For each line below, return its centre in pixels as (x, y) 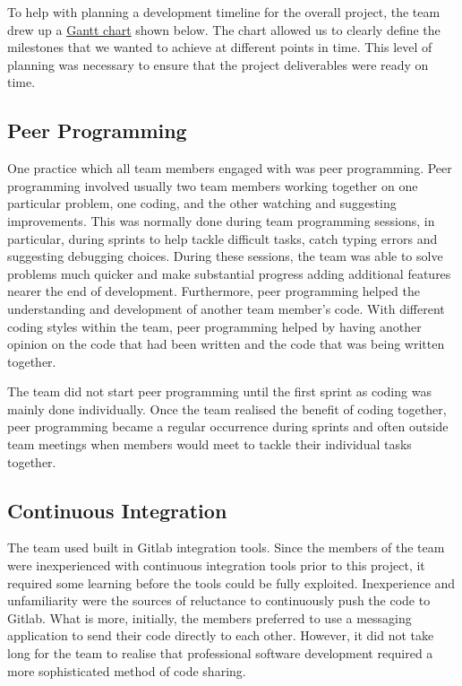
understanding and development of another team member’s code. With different (226, 308)
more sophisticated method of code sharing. (127, 670)
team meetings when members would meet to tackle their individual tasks (210, 444)
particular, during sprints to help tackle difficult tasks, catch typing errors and (222, 238)
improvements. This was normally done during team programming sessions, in (221, 220)
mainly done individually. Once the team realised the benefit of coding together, (227, 408)
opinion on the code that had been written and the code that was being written (226, 344)
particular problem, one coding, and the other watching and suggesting (202, 203)
